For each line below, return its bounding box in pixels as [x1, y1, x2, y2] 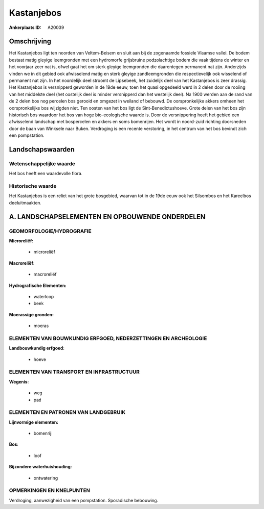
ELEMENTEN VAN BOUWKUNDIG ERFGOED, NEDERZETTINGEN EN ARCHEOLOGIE [9, 335, 207, 342]
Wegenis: [9, 379, 29, 384]
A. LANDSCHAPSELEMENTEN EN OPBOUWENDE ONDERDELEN [9, 212, 206, 221]
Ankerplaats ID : [9, 25, 42, 30]
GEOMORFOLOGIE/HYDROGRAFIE [9, 228, 91, 234]
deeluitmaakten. [9, 200, 42, 205]
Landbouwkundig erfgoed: [9, 345, 65, 351]
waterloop [33, 293, 54, 299]
